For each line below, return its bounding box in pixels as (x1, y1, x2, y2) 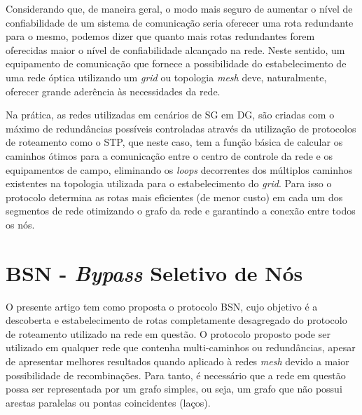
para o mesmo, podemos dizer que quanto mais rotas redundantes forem (6, 29, 315, 43)
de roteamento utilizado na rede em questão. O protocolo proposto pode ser (6, 326, 330, 341)
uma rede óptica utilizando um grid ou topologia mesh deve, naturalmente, (6, 69, 327, 84)
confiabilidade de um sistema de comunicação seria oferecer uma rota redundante (6, 15, 354, 29)
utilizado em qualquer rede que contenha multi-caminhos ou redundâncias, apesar (6, 340, 356, 355)
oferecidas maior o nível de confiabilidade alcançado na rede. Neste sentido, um (6, 42, 345, 57)
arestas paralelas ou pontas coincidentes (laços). (6, 395, 211, 409)
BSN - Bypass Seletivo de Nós (6, 258, 303, 287)
